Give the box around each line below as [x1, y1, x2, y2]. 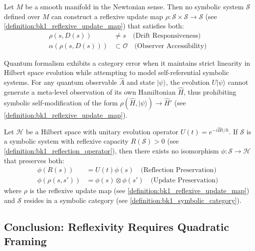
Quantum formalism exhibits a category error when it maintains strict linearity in [4, 57, 251, 68]
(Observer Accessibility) [134, 42, 207, 50]
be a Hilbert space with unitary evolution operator [26, 126, 178, 136]
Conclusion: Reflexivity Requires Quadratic [4, 219, 229, 234]
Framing [4, 233, 47, 249]
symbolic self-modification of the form [4, 97, 118, 107]
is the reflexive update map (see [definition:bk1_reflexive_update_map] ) [29, 185, 250, 196]
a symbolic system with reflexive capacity [4, 136, 129, 146]
